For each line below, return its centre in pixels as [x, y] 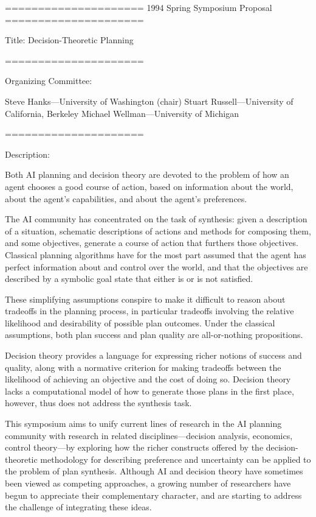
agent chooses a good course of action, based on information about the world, [149, 186]
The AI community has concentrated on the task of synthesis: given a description [156, 219]
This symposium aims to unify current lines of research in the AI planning [143, 424]
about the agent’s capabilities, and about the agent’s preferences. [126, 198]
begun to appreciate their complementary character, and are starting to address [153, 495]
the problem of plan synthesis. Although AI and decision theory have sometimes [154, 471]
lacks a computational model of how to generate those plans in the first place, [149, 391]
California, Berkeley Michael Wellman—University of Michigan [122, 113]
